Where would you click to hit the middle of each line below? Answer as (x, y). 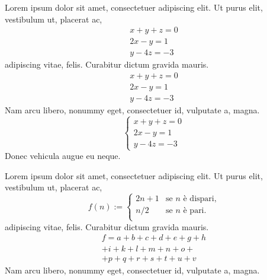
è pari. (195, 211)
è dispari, (200, 199)
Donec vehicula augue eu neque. (63, 156)
